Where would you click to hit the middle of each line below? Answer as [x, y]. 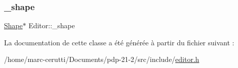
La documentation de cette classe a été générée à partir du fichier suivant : [119, 42]
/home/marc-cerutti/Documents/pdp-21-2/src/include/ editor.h [102, 59]
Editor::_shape [52, 25]
